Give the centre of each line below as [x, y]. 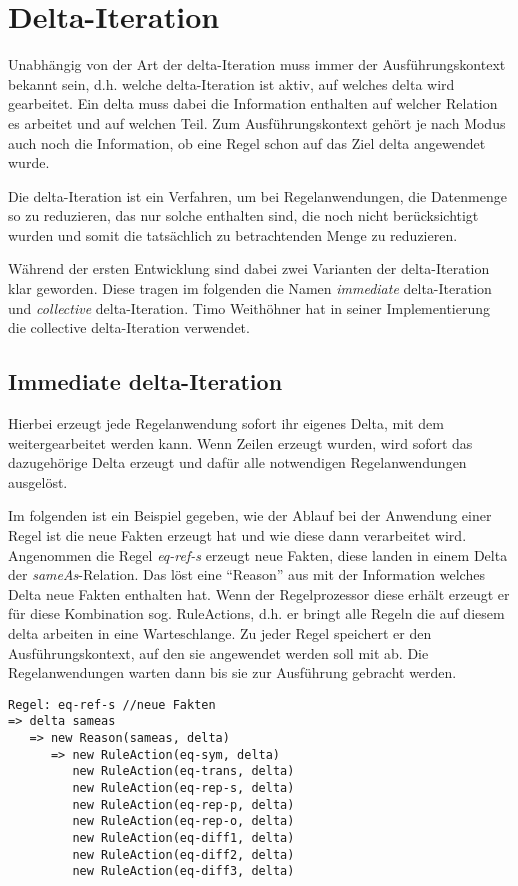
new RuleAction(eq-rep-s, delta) [183, 788]
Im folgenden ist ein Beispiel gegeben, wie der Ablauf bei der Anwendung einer [250, 515]
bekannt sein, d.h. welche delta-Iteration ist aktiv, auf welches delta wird [231, 83]
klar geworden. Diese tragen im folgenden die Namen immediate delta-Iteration [250, 288]
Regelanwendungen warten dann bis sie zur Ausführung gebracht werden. [232, 672]
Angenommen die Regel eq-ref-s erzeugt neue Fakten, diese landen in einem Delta [258, 554]
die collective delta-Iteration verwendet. [129, 327]
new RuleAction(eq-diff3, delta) [183, 871]
